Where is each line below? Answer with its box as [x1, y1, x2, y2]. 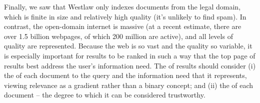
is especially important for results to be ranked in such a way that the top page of [4, 50, 255, 60]
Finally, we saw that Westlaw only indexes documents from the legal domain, [4, 1, 241, 11]
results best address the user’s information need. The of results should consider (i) [4, 60, 256, 70]
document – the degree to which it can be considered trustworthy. [4, 89, 205, 100]
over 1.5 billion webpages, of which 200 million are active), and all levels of [4, 30, 233, 41]
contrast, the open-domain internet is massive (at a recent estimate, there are [4, 21, 241, 31]
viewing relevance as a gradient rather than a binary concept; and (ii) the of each [4, 79, 253, 90]
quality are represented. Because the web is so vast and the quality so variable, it [4, 40, 252, 51]
